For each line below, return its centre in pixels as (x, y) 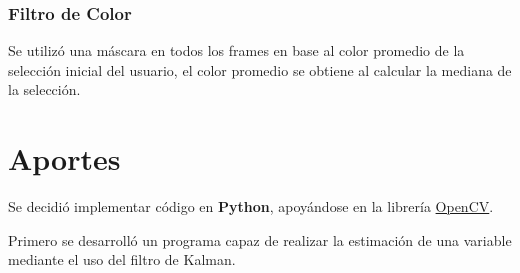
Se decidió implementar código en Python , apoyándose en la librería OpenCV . (251, 206)
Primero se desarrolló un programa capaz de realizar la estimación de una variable (260, 239)
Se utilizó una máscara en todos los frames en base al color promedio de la (236, 50)
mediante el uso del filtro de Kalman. (122, 259)
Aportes (64, 158)
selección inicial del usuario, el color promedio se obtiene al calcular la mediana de (260, 69)
